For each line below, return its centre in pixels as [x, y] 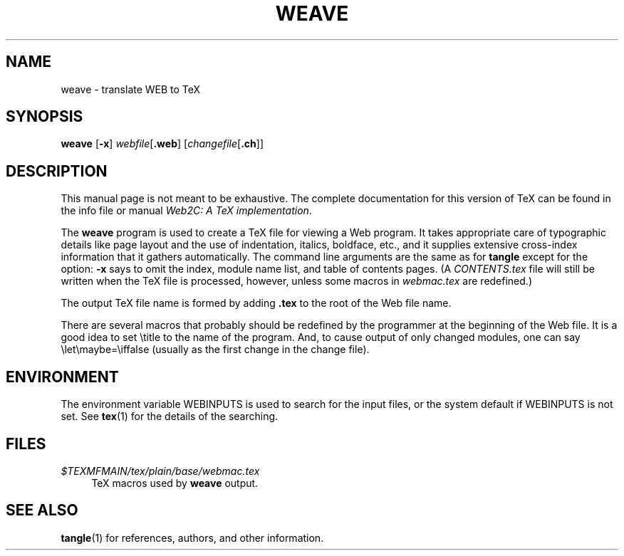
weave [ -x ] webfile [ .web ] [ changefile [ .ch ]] [162, 144]
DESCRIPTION [57, 171]
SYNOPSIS [45, 117]
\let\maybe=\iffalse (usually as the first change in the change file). [215, 350]
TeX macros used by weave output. [175, 483]
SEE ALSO [42, 510]
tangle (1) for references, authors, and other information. [192, 537]
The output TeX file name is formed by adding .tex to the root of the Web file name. [256, 303]
